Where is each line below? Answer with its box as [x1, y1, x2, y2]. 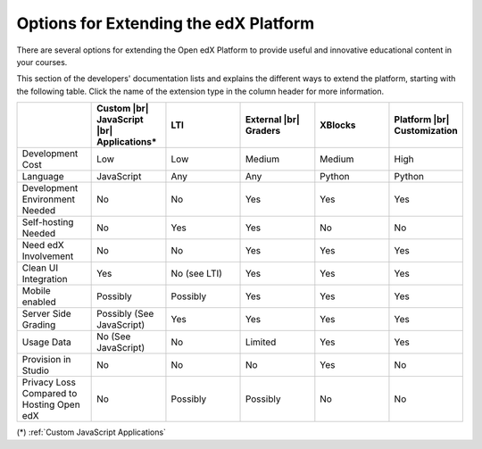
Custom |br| [96, 103, 149, 115]
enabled [21, 295, 57, 308]
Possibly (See [96, 308, 154, 320]
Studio [21, 364, 49, 377]
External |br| [245, 113, 301, 126]
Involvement [21, 250, 74, 262]
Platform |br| [394, 113, 450, 126]
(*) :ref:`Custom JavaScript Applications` [16, 427, 167, 437]
